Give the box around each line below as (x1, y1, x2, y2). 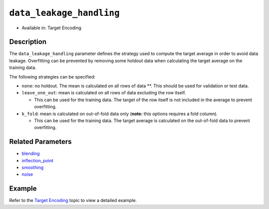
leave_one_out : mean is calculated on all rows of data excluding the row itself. (21, 90, 186, 96)
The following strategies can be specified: (9, 73, 96, 79)
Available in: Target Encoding (21, 25, 82, 31)
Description (9, 38, 47, 46)
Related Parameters (9, 138, 72, 146)
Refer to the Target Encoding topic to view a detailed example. (9, 198, 137, 204)
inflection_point (21, 157, 54, 163)
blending (21, 150, 40, 156)
